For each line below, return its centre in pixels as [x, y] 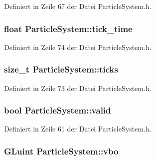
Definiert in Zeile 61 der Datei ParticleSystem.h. [78, 129]
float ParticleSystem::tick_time [68, 28]
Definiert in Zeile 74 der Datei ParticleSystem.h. [78, 47]
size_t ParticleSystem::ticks [61, 69]
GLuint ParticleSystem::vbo [61, 151]
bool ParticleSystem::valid [58, 110]
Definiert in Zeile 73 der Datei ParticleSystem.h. [78, 88]
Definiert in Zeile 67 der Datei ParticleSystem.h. [78, 6]
